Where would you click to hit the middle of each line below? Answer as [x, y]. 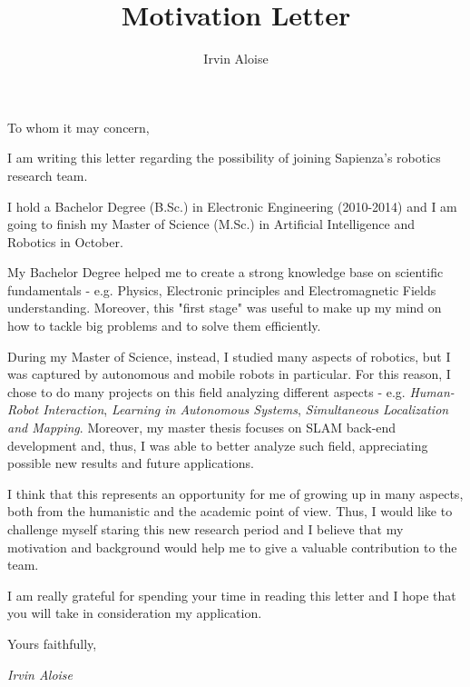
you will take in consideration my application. [135, 613]
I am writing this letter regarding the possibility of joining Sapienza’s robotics [224, 158]
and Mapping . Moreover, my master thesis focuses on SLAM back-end [202, 428]
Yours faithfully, [52, 643]
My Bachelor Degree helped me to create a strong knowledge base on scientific [225, 272]
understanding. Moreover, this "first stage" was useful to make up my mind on [225, 308]
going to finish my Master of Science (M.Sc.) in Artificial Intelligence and [211, 224]
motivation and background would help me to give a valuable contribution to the [232, 547]
